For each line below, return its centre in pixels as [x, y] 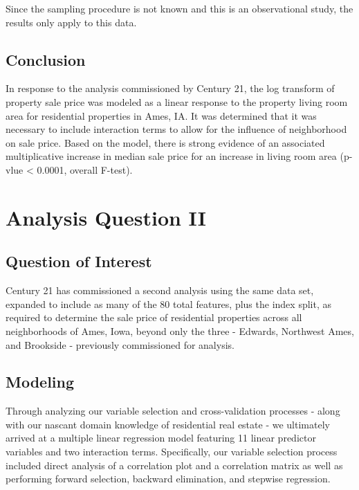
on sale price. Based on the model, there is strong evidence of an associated [165, 142]
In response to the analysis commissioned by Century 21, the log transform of [170, 88]
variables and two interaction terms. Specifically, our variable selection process [172, 452]
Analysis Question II [106, 217]
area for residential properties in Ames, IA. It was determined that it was [161, 115]
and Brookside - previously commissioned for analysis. [120, 344]
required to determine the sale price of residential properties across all [154, 317]
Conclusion [46, 59]
